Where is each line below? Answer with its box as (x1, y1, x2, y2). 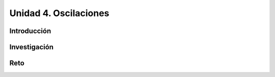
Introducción (9, 27, 51, 35)
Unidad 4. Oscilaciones (9, 8, 109, 19)
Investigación (9, 43, 53, 51)
